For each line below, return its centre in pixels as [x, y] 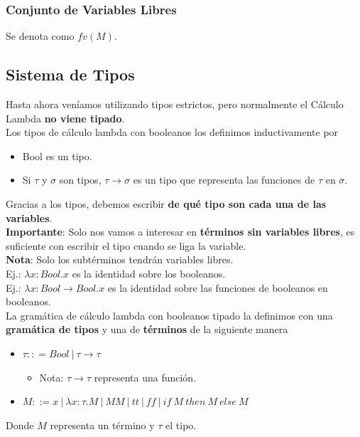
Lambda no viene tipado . [65, 118]
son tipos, [80, 180]
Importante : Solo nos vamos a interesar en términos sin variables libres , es [180, 232]
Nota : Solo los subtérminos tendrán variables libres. [120, 259]
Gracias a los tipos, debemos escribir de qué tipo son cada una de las [166, 203]
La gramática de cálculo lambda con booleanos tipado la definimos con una [169, 315]
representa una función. [145, 377]
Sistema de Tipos [70, 74]
